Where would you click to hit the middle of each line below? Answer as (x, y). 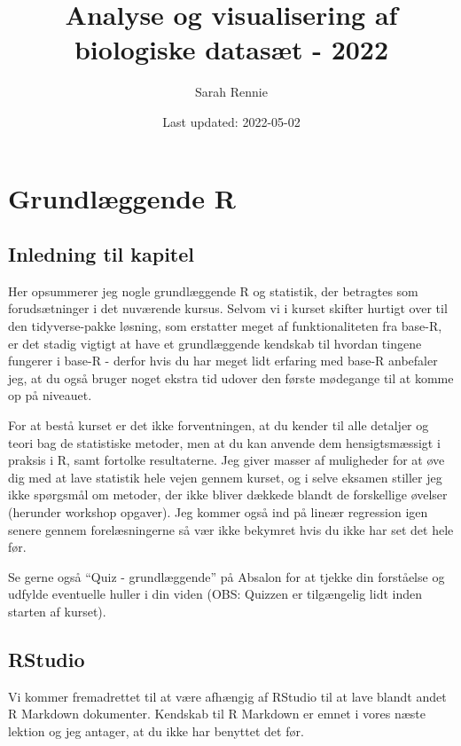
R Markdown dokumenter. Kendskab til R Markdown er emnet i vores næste (217, 714)
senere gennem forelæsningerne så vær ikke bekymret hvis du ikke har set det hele (231, 529)
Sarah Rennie (231, 92)
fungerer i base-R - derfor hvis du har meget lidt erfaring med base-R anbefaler (223, 361)
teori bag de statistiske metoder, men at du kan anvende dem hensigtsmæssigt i (224, 442)
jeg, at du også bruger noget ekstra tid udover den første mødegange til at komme (231, 377)
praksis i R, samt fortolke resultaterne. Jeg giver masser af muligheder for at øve (227, 460)
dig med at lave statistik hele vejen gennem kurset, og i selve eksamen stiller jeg (225, 477)
